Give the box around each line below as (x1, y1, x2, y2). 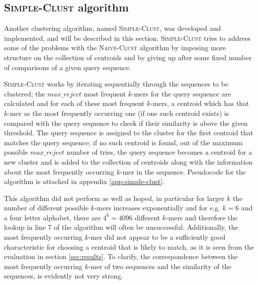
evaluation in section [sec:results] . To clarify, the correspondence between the (4, 251, 238, 262)
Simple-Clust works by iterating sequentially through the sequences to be (4, 79, 229, 89)
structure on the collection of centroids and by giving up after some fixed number (4, 52, 252, 62)
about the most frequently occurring (4, 166, 114, 177)
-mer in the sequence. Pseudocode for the (120, 166, 246, 177)
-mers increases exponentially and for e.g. (94, 202, 220, 213)
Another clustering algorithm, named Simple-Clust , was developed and (4, 23, 221, 33)
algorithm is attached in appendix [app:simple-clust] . (4, 176, 165, 187)
